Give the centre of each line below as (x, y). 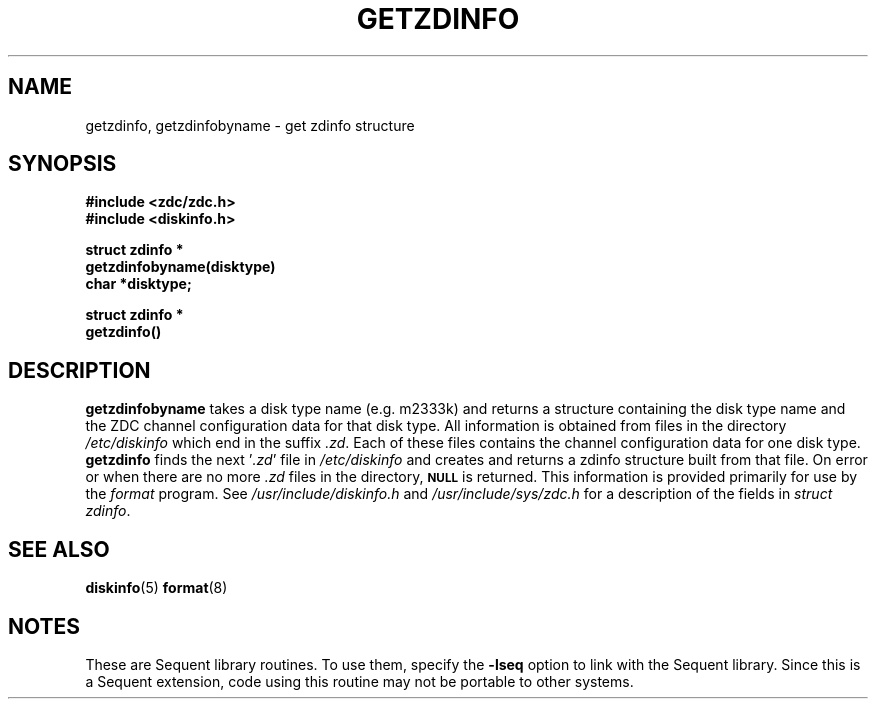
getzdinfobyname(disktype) (180, 267)
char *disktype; (138, 284)
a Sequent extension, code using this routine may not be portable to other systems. (359, 681)
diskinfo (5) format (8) (156, 588)
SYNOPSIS (62, 164)
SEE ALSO (59, 549)
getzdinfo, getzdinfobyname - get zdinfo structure (250, 125)
